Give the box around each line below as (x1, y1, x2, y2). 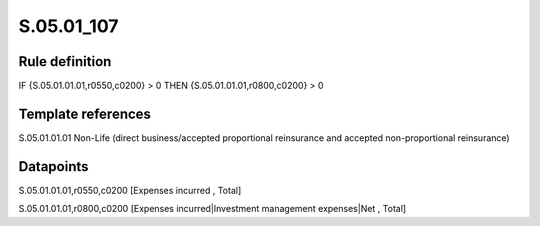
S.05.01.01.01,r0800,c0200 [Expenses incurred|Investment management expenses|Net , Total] (18, 203, 407, 215)
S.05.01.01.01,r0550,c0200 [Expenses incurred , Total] (18, 184, 242, 196)
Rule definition (18, 53, 112, 70)
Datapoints (18, 158, 89, 175)
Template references (18, 105, 152, 122)
